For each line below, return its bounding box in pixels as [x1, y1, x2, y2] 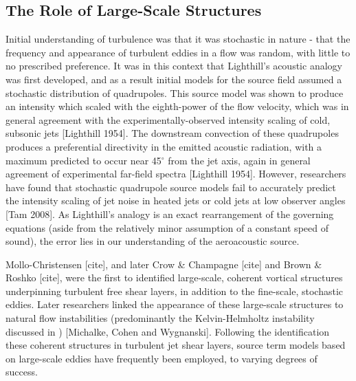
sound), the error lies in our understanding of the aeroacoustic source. [5, 234, 300, 248]
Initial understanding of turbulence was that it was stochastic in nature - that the [5, 32, 351, 46]
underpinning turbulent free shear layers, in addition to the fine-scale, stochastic [5, 283, 344, 298]
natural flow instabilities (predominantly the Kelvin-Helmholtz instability [5, 311, 315, 325]
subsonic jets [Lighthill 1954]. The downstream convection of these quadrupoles [5, 126, 339, 140]
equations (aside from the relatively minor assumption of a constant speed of [5, 220, 329, 235]
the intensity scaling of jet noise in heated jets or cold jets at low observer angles [5, 193, 346, 208]
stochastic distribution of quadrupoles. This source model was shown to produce [5, 85, 344, 100]
